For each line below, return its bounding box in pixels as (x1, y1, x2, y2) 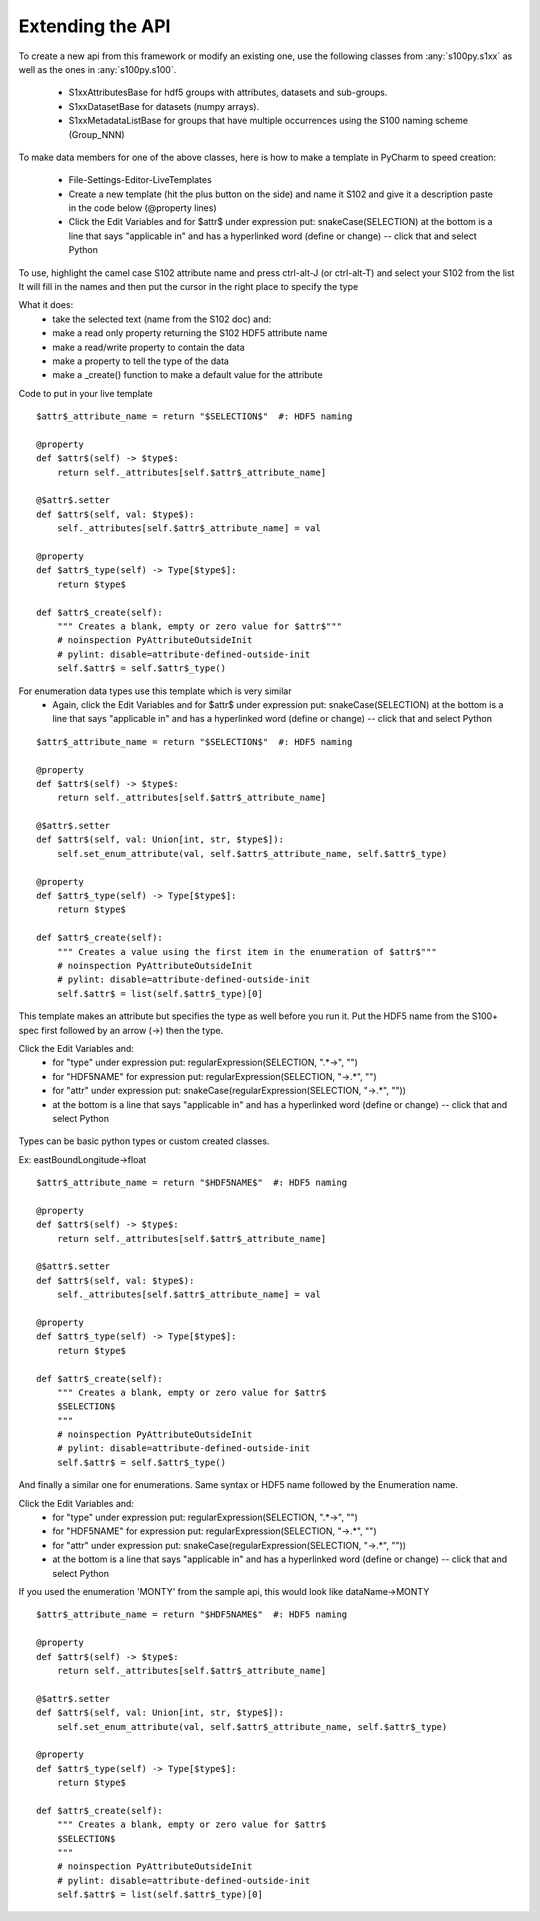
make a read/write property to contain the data (52, 341, 245, 353)
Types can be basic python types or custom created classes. (18, 1135, 270, 1147)
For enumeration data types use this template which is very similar (18, 685, 292, 697)
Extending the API (18, 15, 171, 37)
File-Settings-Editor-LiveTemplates (68, 174, 212, 186)
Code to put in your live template (18, 387, 154, 399)
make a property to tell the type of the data (52, 355, 230, 367)
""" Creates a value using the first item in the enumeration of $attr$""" (56, 946, 437, 957)
